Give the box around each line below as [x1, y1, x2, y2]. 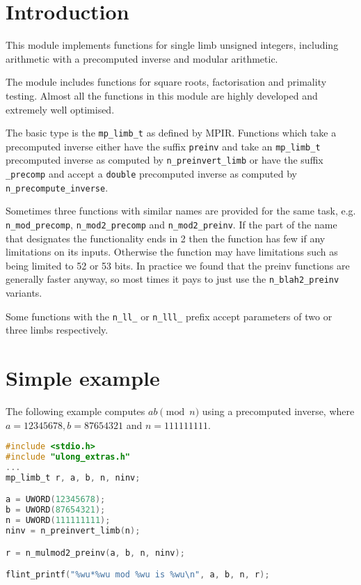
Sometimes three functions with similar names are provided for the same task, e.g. [6, 203, 356, 218]
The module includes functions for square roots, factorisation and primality [6, 75, 327, 89]
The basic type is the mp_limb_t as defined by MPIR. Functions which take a [6, 125, 337, 140]
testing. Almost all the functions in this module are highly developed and [6, 88, 318, 102]
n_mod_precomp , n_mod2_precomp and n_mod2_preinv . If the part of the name [6, 217, 337, 231]
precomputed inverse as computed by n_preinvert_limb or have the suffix [6, 153, 323, 167]
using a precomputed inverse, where [202, 404, 355, 419]
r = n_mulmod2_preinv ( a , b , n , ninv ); [6, 547, 185, 558]
